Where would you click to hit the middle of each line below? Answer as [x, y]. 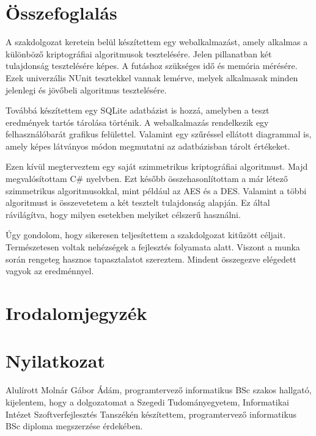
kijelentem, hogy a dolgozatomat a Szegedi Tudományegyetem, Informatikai [147, 401]
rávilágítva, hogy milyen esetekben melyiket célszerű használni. [123, 214]
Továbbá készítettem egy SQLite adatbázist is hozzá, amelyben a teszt [138, 110]
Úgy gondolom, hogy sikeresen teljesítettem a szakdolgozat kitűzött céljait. [146, 235]
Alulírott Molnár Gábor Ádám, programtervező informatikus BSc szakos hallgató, [159, 390]
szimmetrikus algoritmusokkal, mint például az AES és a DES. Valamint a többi [156, 190]
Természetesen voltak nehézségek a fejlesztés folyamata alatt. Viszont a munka [153, 247]
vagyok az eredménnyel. [50, 271]
